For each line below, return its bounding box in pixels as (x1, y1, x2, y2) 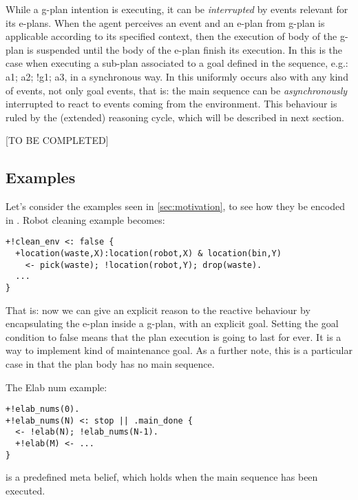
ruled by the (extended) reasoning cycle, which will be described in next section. (6, 110, 344, 124)
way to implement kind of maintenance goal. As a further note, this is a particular (6, 343, 352, 357)
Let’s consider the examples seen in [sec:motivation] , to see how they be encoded (6, 199, 345, 213)
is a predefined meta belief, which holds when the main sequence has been (6, 470, 318, 484)
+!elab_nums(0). (6, 404, 80, 415)
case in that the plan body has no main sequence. (6, 356, 215, 371)
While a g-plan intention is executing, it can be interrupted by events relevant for (6, 2, 348, 16)
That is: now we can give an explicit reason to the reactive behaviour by (6, 302, 310, 317)
